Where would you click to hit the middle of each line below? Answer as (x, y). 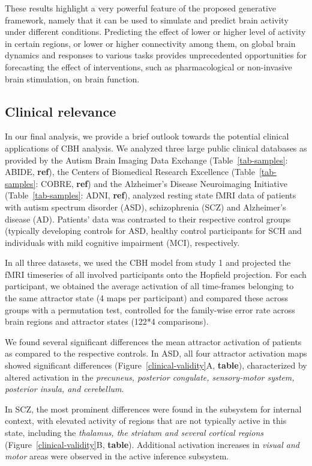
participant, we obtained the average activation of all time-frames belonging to (149, 286)
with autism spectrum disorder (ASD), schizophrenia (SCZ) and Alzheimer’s (145, 207)
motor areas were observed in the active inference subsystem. (117, 456)
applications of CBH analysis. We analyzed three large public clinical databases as (156, 148)
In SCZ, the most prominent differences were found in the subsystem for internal (153, 409)
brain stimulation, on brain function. (72, 78)
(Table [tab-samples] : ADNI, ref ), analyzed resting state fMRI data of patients (151, 195)
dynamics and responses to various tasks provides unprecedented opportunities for (156, 55)
